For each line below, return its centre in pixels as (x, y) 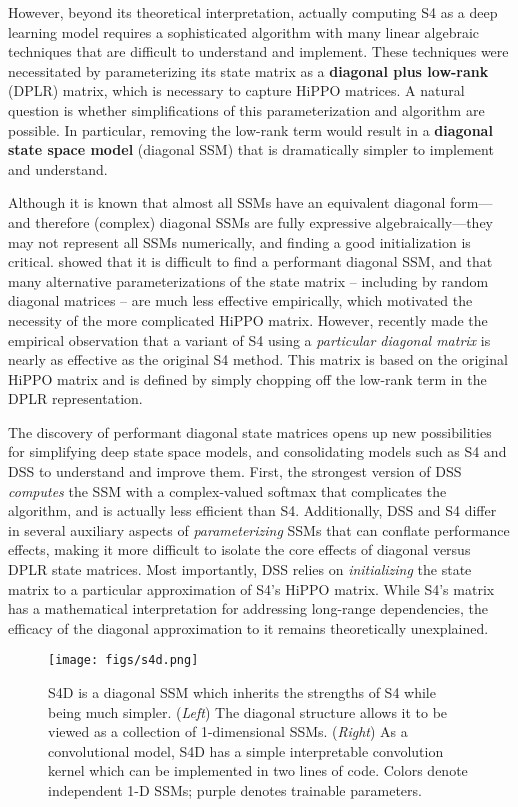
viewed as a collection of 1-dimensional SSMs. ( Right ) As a (228, 731)
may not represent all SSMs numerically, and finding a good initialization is (239, 241)
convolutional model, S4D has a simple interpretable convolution (246, 750)
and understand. (58, 168)
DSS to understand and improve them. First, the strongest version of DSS (235, 471)
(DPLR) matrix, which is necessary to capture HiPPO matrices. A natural (236, 90)
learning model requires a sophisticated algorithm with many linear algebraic (244, 31)
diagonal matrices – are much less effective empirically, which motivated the (240, 300)
